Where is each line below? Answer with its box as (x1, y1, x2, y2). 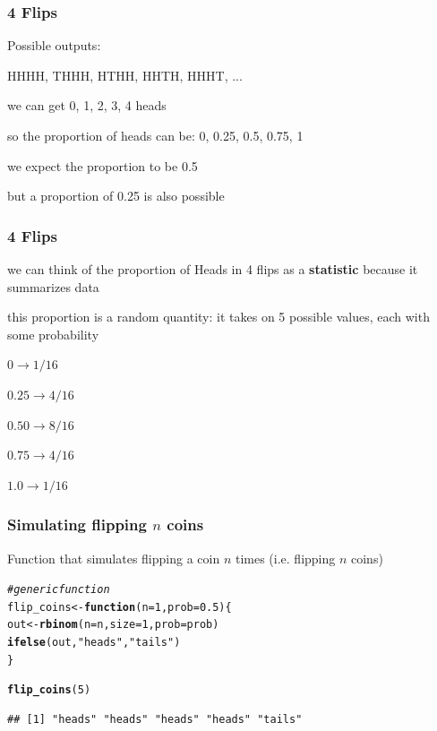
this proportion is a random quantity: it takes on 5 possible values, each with (7, 307, 430, 326)
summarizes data (7, 277, 99, 296)
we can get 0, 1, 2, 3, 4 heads (7, 96, 167, 115)
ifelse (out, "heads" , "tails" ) (7, 636, 181, 649)
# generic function (7, 583, 110, 597)
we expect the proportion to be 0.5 (7, 156, 198, 175)
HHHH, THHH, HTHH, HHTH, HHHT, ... (7, 65, 243, 84)
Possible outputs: (7, 36, 101, 55)
